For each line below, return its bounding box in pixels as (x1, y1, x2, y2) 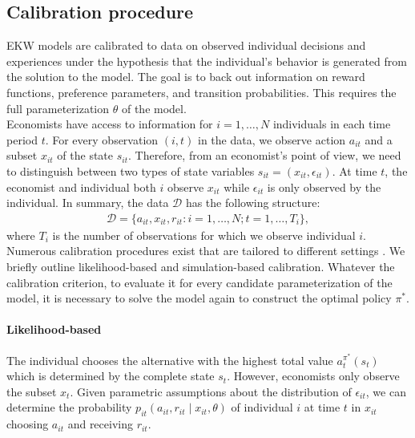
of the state (57, 147, 114, 164)
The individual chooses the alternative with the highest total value (6, 351, 333, 368)
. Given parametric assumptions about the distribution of (70, 383, 352, 399)
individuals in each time (272, 116, 391, 132)
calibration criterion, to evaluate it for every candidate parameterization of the (6, 274, 393, 290)
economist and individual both (6, 178, 156, 195)
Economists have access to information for (6, 116, 213, 132)
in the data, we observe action (198, 131, 346, 148)
